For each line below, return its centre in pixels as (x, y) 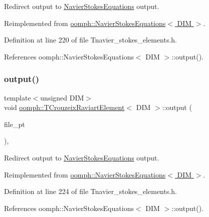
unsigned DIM (62, 97)
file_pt (15, 124)
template (18, 97)
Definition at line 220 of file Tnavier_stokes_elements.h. (91, 40)
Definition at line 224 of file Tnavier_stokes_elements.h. (91, 191)
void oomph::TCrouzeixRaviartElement (64, 107)
